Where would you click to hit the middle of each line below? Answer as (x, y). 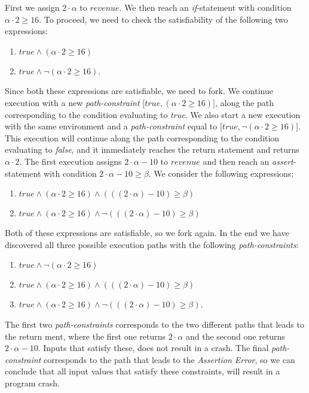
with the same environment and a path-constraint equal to (111, 126)
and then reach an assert (248, 161)
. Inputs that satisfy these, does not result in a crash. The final (153, 348)
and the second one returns (235, 336)
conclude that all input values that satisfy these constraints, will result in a (143, 371)
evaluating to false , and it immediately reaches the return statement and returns (152, 149)
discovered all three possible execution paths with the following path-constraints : (152, 244)
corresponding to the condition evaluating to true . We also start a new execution (153, 114)
